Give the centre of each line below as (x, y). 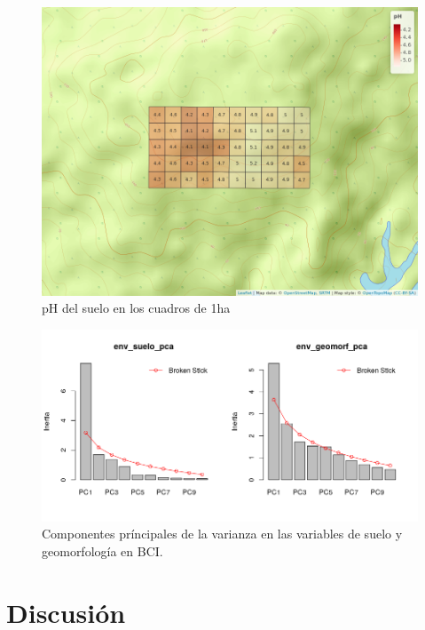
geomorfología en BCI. (102, 551)
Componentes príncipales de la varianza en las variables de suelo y (222, 534)
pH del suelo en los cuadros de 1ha (136, 308)
